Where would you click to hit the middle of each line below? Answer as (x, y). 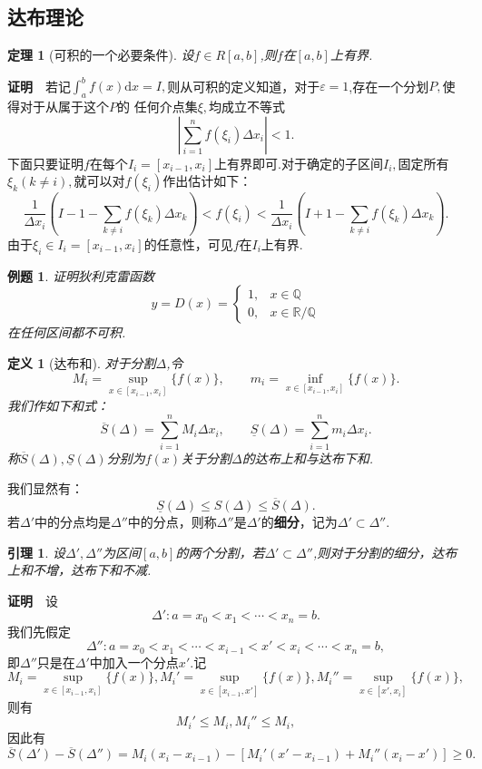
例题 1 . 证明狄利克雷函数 (81, 275)
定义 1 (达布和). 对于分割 (82, 362)
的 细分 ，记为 (299, 521)
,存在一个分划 (389, 86)
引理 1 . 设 (36, 552)
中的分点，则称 (172, 521)
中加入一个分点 (134, 662)
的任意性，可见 (188, 244)
